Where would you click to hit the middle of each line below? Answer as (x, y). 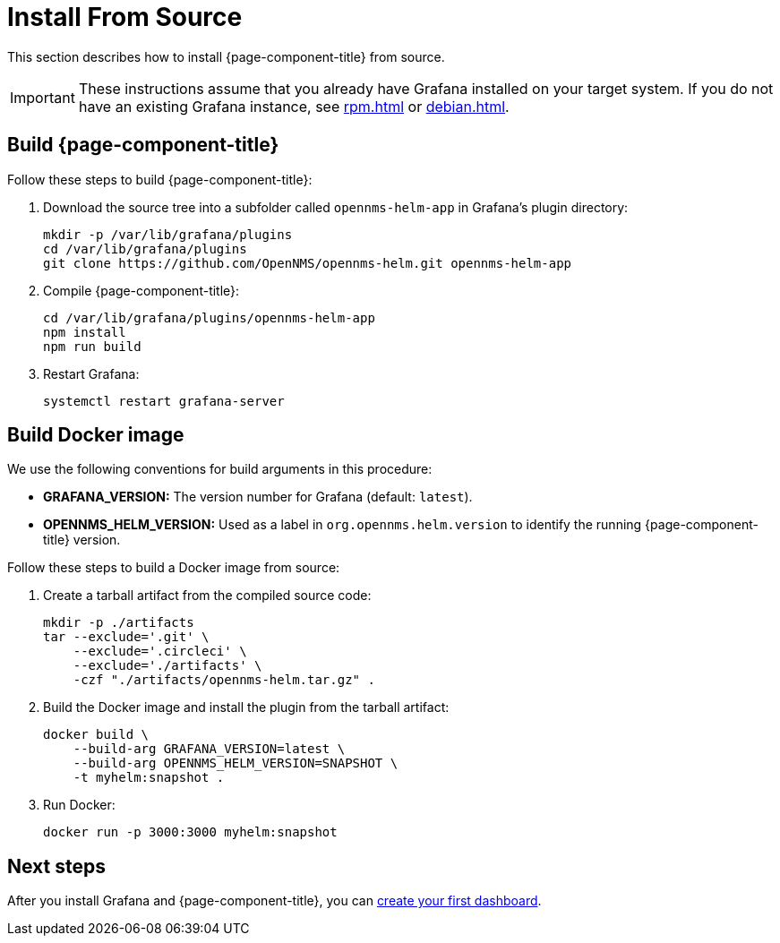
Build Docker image (96, 435)
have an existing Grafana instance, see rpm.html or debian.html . (294, 106)
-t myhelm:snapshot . (149, 778)
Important (43, 97)
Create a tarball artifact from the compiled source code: (207, 596)
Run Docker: (79, 805)
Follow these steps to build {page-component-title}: (160, 179)
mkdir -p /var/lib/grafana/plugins (168, 234)
